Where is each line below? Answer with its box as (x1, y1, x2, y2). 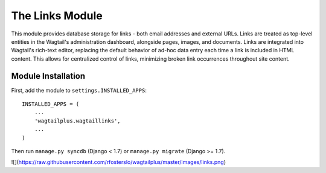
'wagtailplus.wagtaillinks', (34, 117, 121, 124)
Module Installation (11, 71, 86, 81)
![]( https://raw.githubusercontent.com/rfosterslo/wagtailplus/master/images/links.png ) (11, 159, 226, 166)
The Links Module (11, 9, 103, 22)
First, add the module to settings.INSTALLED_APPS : (11, 86, 147, 94)
